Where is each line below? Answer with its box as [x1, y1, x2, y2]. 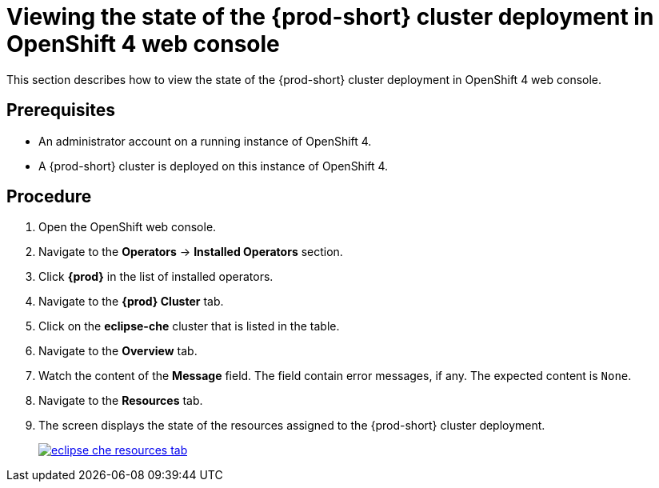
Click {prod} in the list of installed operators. [38, 270, 274, 284]
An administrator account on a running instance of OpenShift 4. [38, 134, 372, 148]
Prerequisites [6, 100, 115, 121]
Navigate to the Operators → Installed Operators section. [38, 245, 343, 259]
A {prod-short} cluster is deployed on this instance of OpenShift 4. [38, 158, 389, 173]
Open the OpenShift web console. [38, 220, 217, 234]
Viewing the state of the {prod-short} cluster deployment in [6, 3, 654, 30]
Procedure [6, 186, 92, 207]
